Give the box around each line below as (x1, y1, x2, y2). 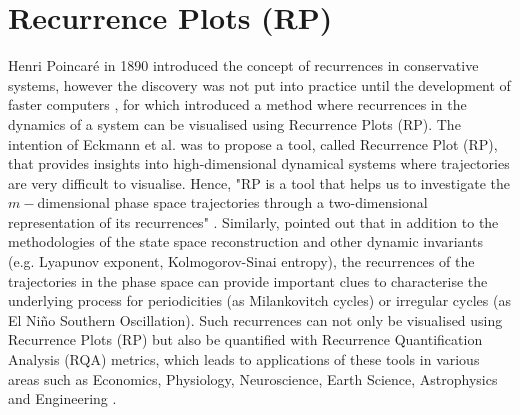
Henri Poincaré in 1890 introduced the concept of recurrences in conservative (8, 55, 479, 76)
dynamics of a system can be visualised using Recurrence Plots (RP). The (8, 113, 461, 134)
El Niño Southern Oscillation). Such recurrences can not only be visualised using (8, 309, 503, 330)
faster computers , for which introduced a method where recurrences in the (8, 94, 467, 115)
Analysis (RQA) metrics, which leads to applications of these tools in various (8, 349, 480, 370)
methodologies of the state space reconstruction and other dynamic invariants (8, 231, 483, 252)
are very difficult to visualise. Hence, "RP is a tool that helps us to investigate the (8, 172, 510, 193)
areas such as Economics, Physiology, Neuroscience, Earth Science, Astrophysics (8, 368, 498, 389)
